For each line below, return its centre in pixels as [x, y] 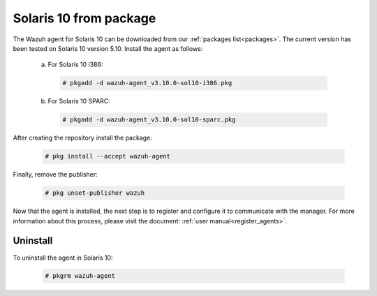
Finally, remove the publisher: [55, 175]
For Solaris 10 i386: [75, 65]
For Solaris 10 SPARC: [79, 101]
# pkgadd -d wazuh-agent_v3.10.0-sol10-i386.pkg [147, 83]
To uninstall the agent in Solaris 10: [63, 258]
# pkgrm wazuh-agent [80, 276]
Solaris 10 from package [84, 18]
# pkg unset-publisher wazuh [95, 193]
